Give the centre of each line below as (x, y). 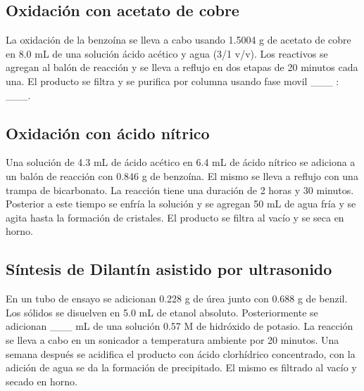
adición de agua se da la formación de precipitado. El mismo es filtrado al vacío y (181, 367)
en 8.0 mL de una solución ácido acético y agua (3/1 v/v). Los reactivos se (167, 53)
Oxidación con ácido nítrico (108, 133)
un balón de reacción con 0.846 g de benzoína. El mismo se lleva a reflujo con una (182, 175)
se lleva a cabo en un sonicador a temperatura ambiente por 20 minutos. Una (172, 339)
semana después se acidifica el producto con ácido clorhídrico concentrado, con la (181, 353)
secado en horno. (42, 381)
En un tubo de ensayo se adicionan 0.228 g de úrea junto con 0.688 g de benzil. (177, 299)
